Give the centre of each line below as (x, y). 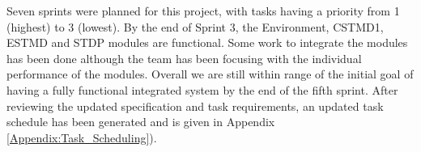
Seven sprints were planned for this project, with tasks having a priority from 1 (203, 11)
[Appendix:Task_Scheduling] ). (82, 137)
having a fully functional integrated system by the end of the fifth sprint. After (202, 89)
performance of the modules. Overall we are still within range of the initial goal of (210, 74)
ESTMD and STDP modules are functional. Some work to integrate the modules (207, 42)
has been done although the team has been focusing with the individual (184, 58)
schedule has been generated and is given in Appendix (141, 122)
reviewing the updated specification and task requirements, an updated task (195, 106)
